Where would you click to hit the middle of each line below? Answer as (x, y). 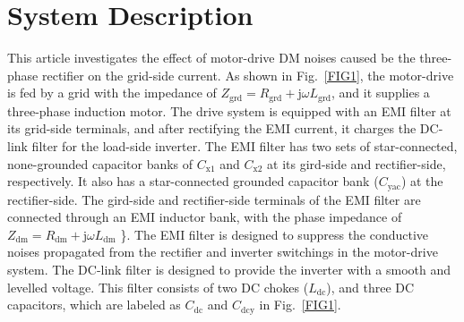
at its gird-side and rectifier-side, (357, 163)
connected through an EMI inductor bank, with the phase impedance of (205, 217)
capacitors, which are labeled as (94, 305)
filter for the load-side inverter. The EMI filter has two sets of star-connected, (245, 145)
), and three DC (370, 287)
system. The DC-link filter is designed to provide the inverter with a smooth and (229, 269)
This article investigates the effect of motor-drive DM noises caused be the (211, 58)
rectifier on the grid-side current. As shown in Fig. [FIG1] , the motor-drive (248, 75)
